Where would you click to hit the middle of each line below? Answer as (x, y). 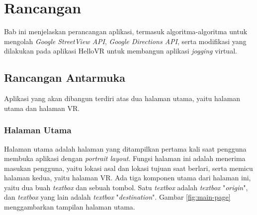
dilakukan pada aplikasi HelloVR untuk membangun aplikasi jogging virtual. (121, 51)
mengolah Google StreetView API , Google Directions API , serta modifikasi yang (125, 41)
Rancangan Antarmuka (65, 78)
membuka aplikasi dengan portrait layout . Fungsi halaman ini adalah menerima (125, 158)
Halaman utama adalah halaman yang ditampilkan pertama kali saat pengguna (125, 148)
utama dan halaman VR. (42, 108)
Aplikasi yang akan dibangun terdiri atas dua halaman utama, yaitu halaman (122, 98)
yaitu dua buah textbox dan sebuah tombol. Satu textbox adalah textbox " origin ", (126, 187)
